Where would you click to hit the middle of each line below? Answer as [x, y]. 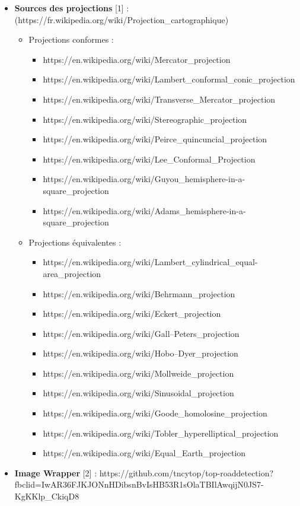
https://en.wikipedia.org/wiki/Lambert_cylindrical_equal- [150, 262]
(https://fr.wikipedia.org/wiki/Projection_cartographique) [122, 19]
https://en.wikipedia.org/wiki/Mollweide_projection [138, 373]
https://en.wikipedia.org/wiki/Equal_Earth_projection [144, 453]
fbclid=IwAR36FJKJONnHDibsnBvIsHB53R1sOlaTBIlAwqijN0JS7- [139, 484]
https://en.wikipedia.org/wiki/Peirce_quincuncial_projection [155, 139]
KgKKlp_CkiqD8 [47, 496]
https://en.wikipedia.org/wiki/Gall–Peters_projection [141, 333]
